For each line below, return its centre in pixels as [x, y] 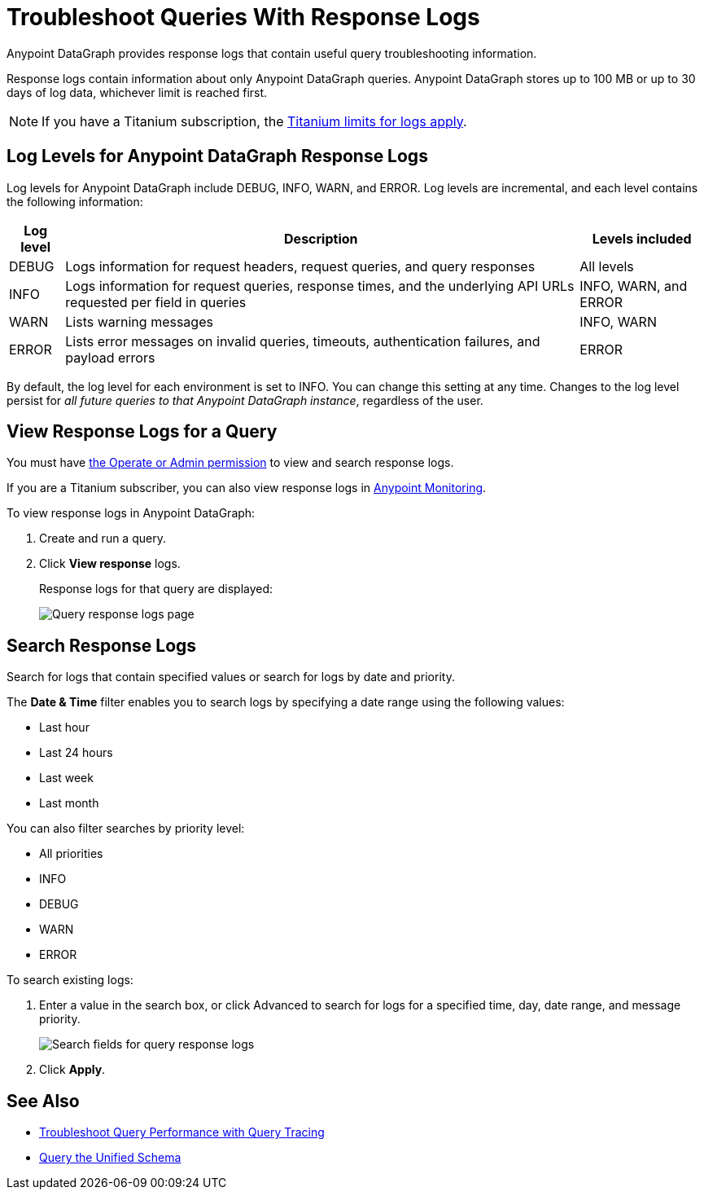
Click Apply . [72, 1070]
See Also [43, 1101]
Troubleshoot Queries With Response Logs [243, 17]
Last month [69, 803]
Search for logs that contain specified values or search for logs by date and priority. [231, 677]
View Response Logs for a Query [142, 432]
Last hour [64, 728]
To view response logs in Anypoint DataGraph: [131, 513]
